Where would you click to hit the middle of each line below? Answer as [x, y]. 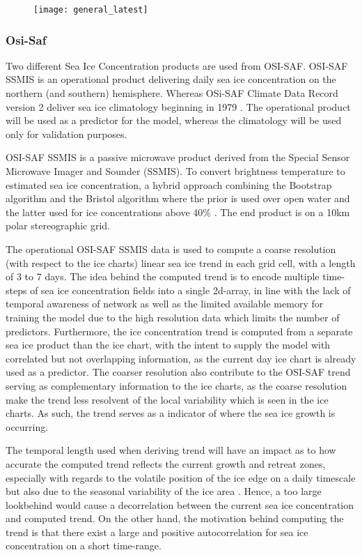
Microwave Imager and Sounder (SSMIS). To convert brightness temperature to [175, 171]
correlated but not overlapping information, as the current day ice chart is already [181, 358]
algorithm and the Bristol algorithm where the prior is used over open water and [178, 198]
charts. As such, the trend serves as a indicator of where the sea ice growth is [171, 413]
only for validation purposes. [66, 133]
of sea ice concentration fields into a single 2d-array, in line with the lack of [190, 290]
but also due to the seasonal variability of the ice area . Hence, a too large [164, 491]
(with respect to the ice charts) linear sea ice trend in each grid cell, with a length [181, 262]
